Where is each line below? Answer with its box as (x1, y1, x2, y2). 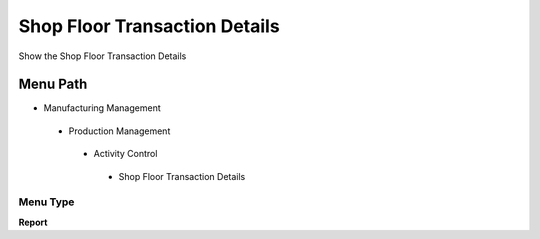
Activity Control (93, 148, 158, 160)
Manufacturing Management (43, 102, 161, 114)
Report (18, 216, 48, 228)
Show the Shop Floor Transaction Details (18, 50, 187, 62)
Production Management (68, 125, 171, 137)
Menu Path (18, 76, 88, 93)
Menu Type (18, 195, 75, 209)
